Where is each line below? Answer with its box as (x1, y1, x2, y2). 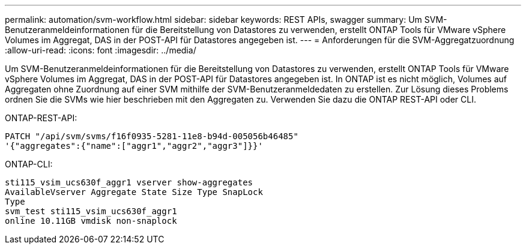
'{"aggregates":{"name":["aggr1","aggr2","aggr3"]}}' (5, 141, 263, 151)
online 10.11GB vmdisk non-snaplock (5, 216, 177, 226)
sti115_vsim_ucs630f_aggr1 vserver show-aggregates (5, 178, 253, 187)
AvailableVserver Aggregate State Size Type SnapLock (5, 187, 263, 197)
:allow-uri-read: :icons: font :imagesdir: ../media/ (5, 45, 196, 55)
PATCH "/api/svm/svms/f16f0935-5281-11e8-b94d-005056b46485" (5, 131, 298, 141)
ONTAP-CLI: (5, 159, 53, 169)
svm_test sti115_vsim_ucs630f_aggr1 (5, 206, 177, 216)
